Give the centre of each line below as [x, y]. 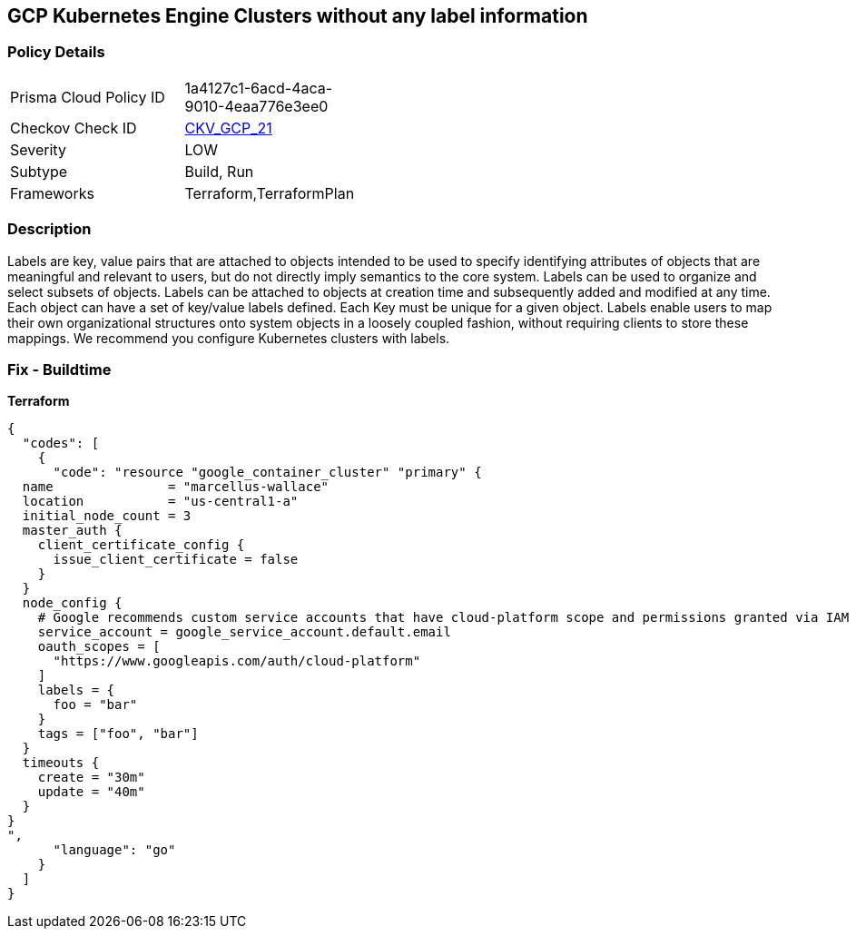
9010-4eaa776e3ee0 [256, 106]
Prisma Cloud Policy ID [88, 97]
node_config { [72, 603]
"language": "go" [114, 850]
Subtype [39, 171]
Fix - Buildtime [59, 369]
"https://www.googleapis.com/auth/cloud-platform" [237, 661]
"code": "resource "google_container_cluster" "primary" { [267, 473]
